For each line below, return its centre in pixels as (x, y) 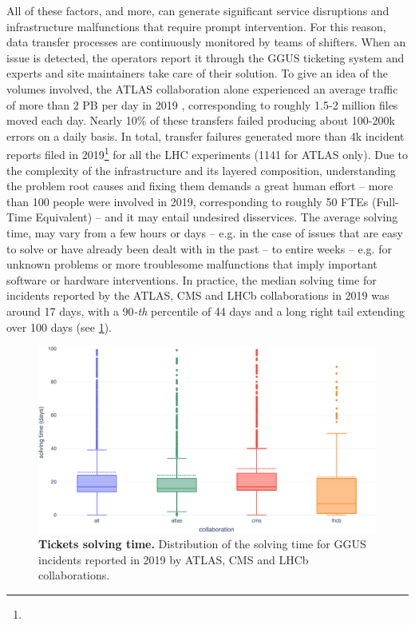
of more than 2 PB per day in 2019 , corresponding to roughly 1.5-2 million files (202, 104)
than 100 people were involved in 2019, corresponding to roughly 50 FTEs (188, 201)
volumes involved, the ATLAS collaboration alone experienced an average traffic (202, 88)
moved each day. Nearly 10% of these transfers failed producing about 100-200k (201, 120)
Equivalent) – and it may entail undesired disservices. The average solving (217, 217)
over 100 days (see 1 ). (59, 326)
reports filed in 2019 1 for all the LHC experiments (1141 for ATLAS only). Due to (207, 153)
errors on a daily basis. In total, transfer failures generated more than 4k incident (206, 135)
